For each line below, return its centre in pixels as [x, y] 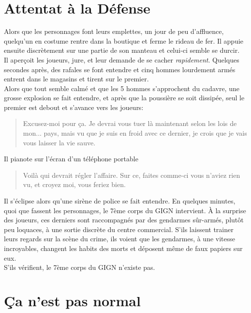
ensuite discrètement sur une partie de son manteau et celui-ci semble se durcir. [122, 50]
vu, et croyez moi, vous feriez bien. [74, 184]
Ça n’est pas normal [72, 300]
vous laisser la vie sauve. [59, 142]
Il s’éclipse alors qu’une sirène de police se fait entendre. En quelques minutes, [120, 201]
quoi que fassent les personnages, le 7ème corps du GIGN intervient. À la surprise [125, 210]
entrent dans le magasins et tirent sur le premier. [76, 79]
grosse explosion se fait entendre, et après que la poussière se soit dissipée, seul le [124, 98]
